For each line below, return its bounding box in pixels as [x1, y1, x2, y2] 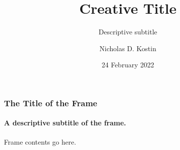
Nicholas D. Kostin [99, 43, 156, 53]
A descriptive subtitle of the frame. [4, 118, 126, 128]
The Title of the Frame [4, 96, 97, 109]
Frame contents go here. [4, 136, 76, 147]
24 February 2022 [101, 60, 154, 70]
